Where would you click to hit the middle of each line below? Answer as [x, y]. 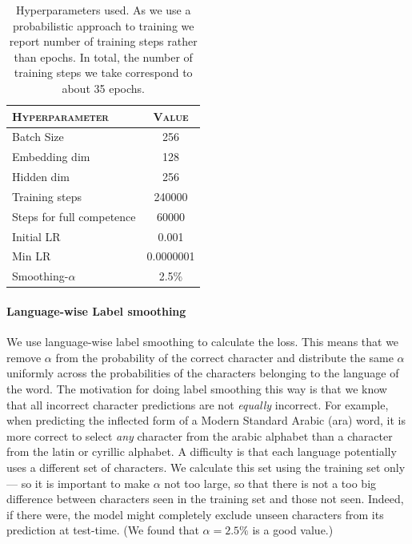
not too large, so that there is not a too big [270, 483]
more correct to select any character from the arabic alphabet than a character [200, 435]
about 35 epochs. [103, 88]
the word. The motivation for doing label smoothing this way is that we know [197, 388]
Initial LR [36, 236]
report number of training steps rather [103, 41]
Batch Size [38, 137]
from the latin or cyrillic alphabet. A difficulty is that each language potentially [202, 451]
